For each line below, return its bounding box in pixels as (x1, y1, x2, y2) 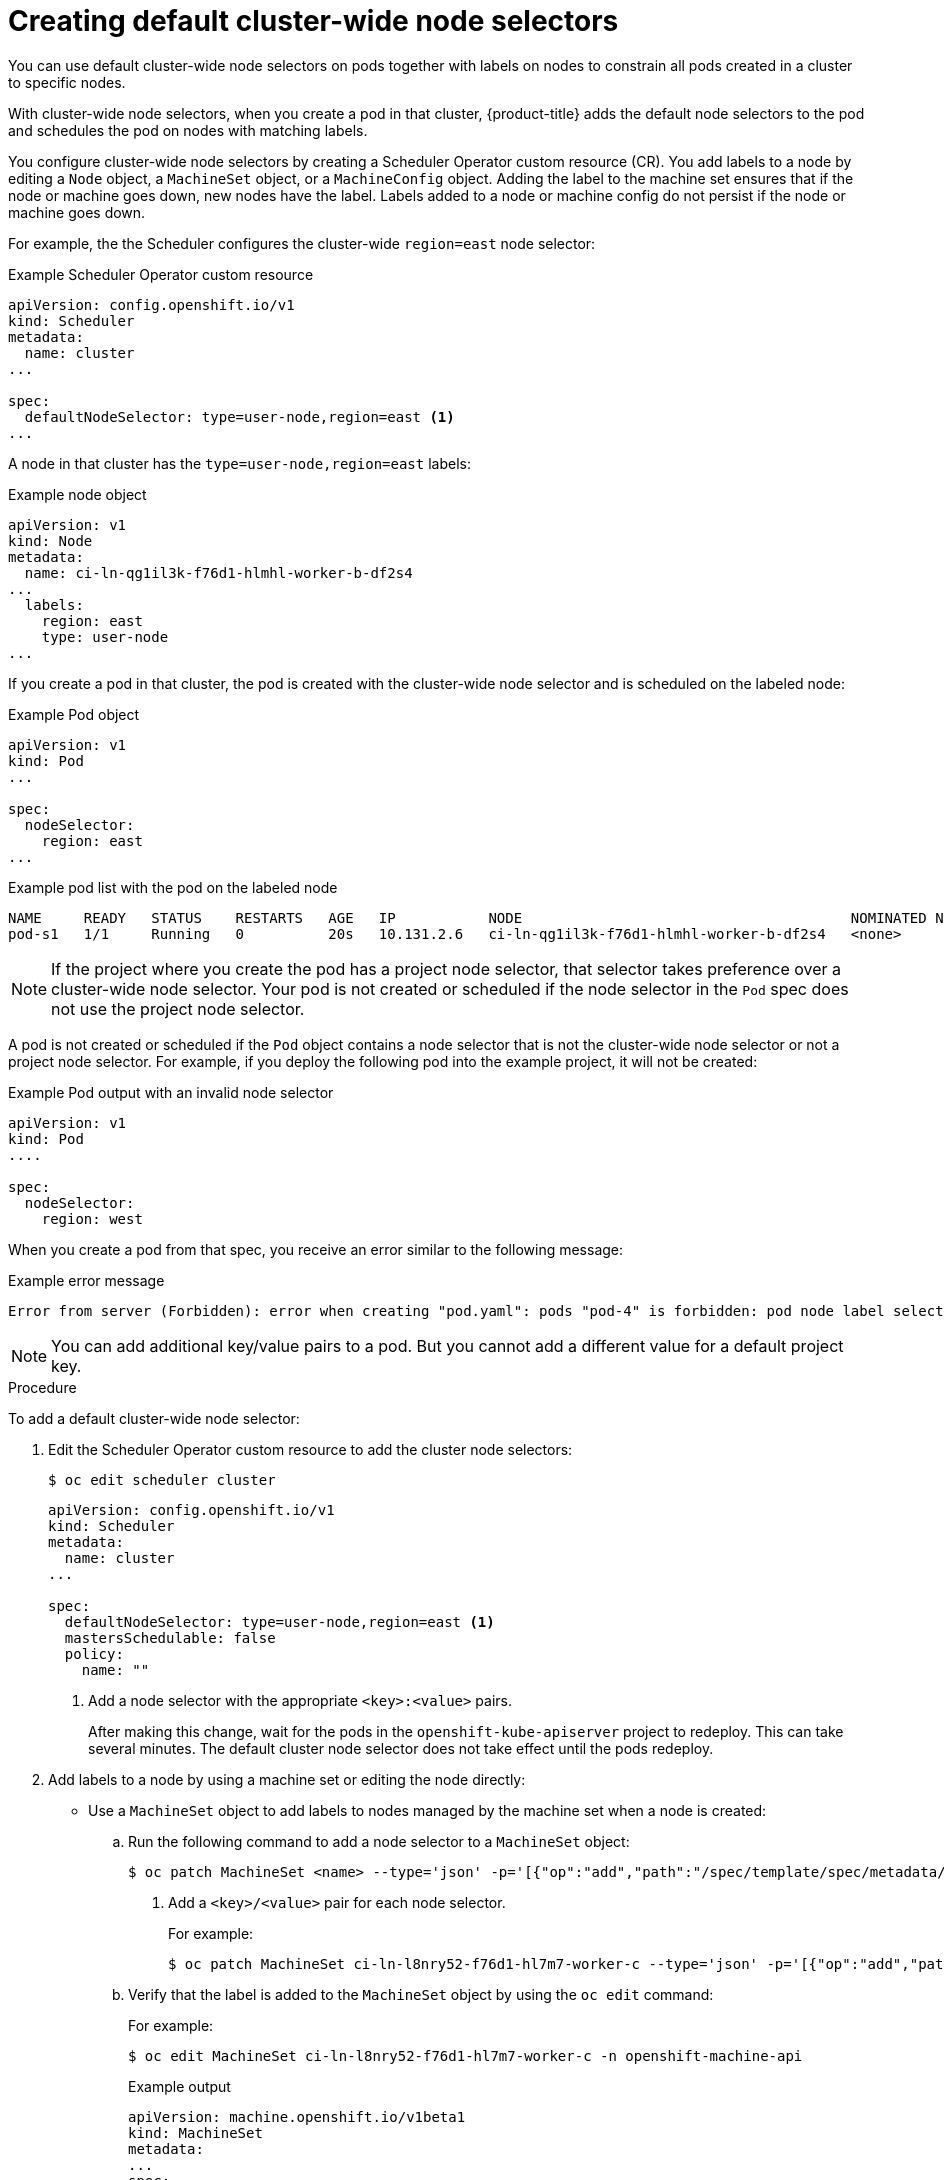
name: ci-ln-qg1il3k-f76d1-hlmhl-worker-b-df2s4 (24, 564, 413, 581)
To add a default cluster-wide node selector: (8, 1409, 300, 1427)
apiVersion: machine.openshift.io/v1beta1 (128, 2108, 466, 2125)
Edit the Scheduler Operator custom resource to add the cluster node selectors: (48, 1440, 573, 1458)
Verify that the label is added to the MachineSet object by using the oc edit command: (128, 1985, 714, 2003)
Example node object (8, 485, 147, 503)
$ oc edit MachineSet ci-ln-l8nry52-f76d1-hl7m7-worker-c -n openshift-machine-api (128, 2047, 803, 2064)
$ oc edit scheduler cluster (48, 1471, 276, 1488)
